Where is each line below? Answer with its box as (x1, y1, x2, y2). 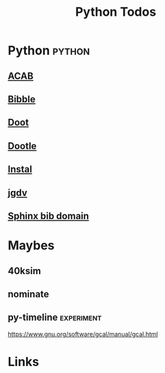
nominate (8, 288, 50, 299)
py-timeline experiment (8, 312, 102, 324)
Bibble (8, 93, 36, 105)
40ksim (8, 265, 42, 277)
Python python (8, 43, 90, 58)
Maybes (8, 238, 55, 253)
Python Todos (75, 4, 157, 20)
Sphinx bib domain (8, 210, 90, 222)
